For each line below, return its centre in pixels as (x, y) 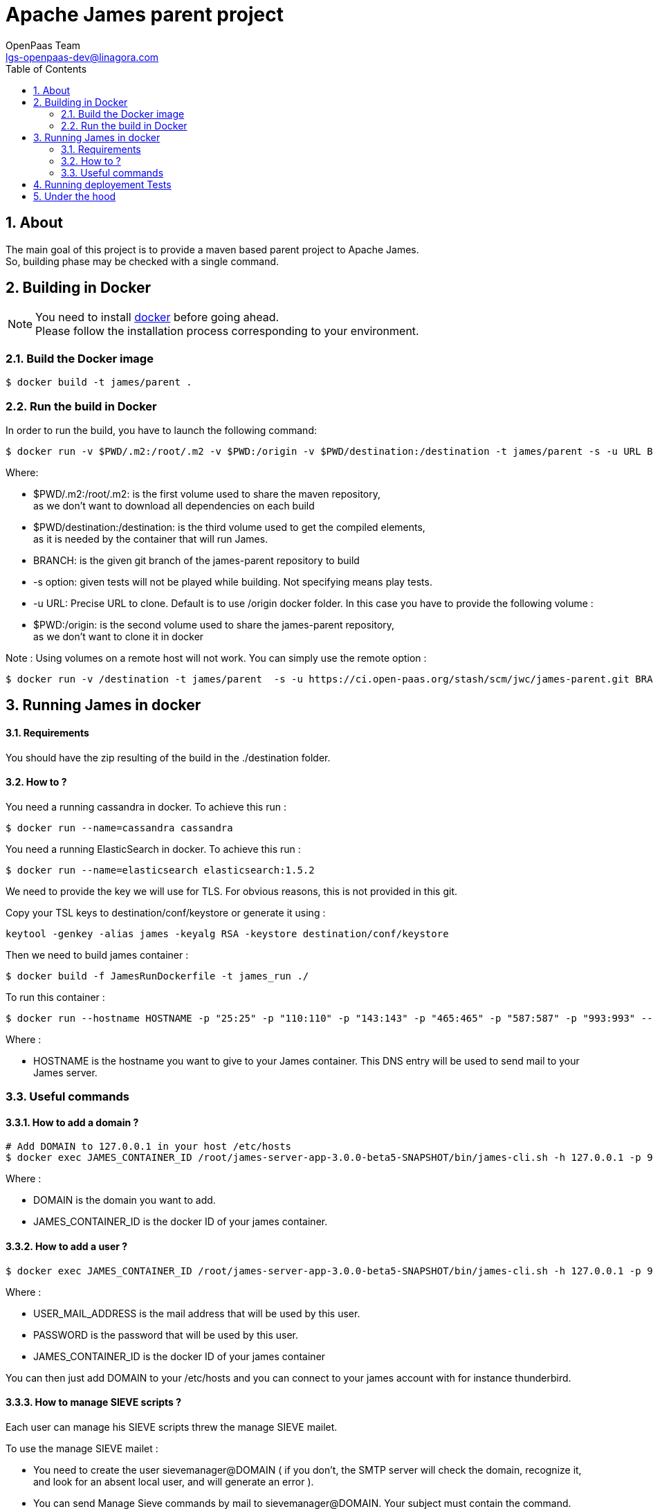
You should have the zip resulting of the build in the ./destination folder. (168, 757)
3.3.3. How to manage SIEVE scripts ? (94, 1402)
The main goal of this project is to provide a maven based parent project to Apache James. (212, 249)
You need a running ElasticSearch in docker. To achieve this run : (153, 849)
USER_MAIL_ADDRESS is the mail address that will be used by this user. (197, 1313)
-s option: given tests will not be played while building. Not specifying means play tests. (233, 581)
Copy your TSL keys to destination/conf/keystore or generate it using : (166, 912)
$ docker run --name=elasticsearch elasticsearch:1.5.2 (160, 870)
